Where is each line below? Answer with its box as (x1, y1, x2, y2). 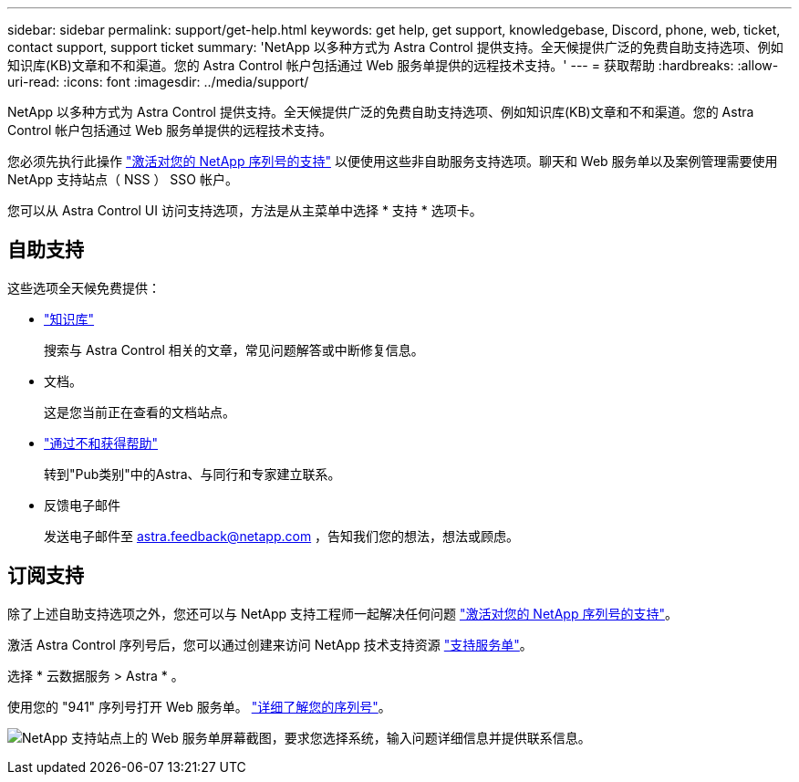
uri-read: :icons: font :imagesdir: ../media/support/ (7, 74, 309, 89)
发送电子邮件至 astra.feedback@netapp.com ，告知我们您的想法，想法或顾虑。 (44, 527, 520, 544)
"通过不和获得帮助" (44, 434, 159, 451)
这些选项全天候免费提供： (7, 279, 161, 296)
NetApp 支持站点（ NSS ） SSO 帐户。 (7, 172, 238, 187)
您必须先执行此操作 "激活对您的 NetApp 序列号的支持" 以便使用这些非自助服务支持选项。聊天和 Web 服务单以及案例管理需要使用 (7, 153, 778, 169)
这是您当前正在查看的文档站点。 (44, 403, 235, 420)
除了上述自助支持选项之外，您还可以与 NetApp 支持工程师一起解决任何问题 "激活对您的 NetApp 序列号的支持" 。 (7, 605, 678, 621)
